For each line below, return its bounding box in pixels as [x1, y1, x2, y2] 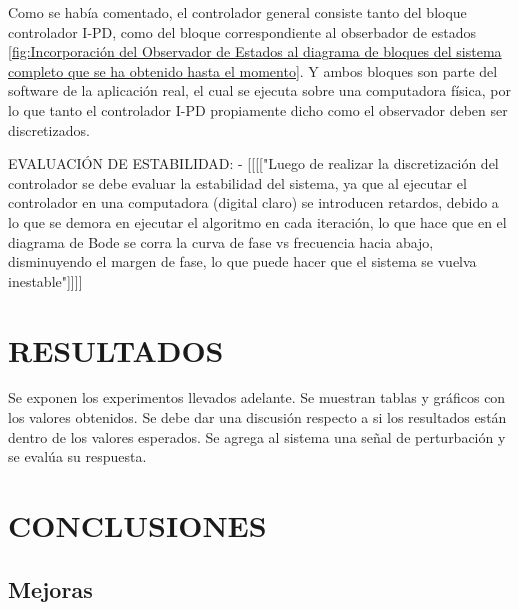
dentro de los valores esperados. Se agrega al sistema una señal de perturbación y [8, 426, 506, 447]
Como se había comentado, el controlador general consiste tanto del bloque [8, 2, 467, 22]
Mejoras [8, 573, 93, 604]
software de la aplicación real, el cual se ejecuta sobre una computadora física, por [8, 80, 511, 101]
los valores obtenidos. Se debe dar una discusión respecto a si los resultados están [8, 407, 507, 428]
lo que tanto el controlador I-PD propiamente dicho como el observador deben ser [8, 99, 508, 120]
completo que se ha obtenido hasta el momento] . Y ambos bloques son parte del [8, 60, 498, 81]
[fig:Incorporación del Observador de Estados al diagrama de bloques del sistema [8, 41, 502, 62]
